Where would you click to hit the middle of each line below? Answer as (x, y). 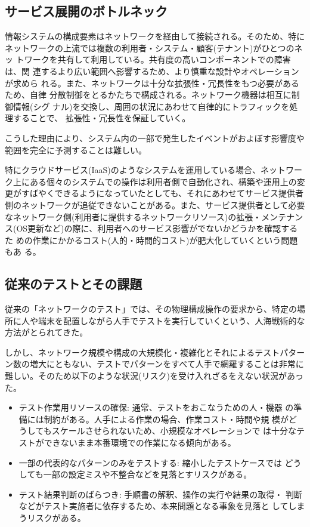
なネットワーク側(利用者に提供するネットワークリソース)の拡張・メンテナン (154, 216)
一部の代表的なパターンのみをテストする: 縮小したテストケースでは (150, 462)
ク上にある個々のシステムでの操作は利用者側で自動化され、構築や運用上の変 (155, 181)
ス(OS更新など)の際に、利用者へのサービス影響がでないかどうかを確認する (151, 228)
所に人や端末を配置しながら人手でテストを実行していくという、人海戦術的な (155, 320)
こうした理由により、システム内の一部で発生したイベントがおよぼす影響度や (155, 138)
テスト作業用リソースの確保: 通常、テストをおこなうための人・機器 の (156, 407)
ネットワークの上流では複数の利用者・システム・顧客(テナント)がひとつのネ (154, 47)
